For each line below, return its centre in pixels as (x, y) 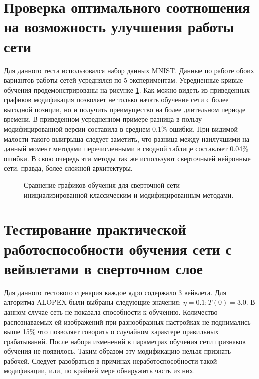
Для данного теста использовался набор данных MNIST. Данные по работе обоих (129, 70)
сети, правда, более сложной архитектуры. (68, 168)
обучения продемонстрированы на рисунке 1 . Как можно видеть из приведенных (127, 90)
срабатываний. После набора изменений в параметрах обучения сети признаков (125, 341)
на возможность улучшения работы (119, 27)
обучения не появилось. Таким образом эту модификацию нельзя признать (118, 351)
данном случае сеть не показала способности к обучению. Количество (111, 312)
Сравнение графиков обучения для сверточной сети (102, 185)
